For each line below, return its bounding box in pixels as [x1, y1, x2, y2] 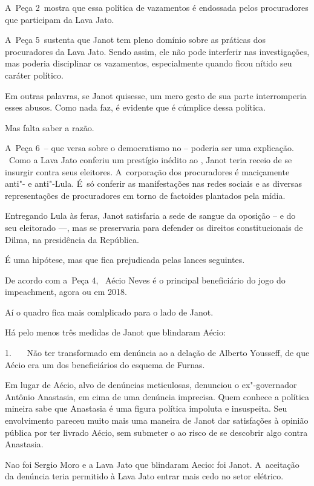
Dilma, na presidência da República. [5, 233, 139, 245]
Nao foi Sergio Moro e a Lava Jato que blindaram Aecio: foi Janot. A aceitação [5, 458, 299, 470]
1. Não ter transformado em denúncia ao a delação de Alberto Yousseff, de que [5, 346, 310, 359]
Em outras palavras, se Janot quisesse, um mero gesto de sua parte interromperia [5, 89, 307, 102]
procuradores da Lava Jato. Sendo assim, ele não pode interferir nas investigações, [5, 45, 310, 57]
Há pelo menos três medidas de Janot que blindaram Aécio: [5, 326, 226, 339]
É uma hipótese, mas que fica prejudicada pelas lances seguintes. [5, 253, 245, 266]
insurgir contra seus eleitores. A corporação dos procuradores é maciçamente [5, 165, 290, 178]
